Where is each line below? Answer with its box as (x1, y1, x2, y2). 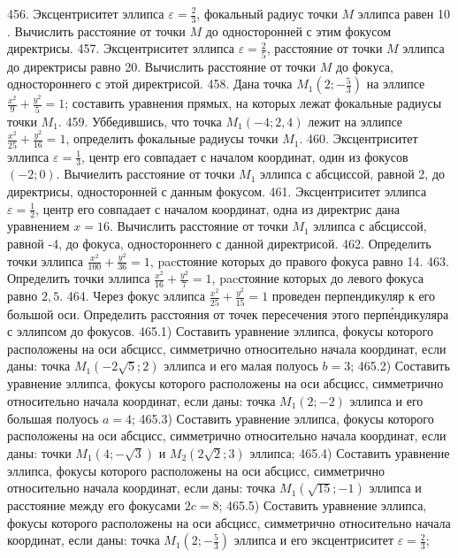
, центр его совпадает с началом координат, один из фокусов (81, 147, 408, 165)
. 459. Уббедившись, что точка (57, 111, 222, 130)
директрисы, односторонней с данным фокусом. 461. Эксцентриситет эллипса (7, 181, 427, 200)
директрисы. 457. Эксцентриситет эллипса (7, 39, 234, 57)
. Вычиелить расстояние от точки (56, 164, 235, 183)
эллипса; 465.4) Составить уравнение (249, 443, 450, 462)
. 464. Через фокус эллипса (59, 287, 206, 305)
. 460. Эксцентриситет (299, 129, 418, 148)
